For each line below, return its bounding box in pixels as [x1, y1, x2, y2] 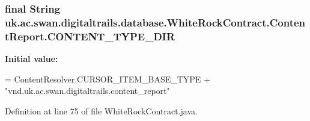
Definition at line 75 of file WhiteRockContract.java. [5, 104, 198, 117]
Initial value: [5, 52, 58, 65]
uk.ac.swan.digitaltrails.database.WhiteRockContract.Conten [5, 14, 306, 29]
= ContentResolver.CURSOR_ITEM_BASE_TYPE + [5, 72, 210, 85]
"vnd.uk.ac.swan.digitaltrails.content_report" [5, 84, 170, 97]
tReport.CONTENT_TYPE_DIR [5, 28, 175, 43]
